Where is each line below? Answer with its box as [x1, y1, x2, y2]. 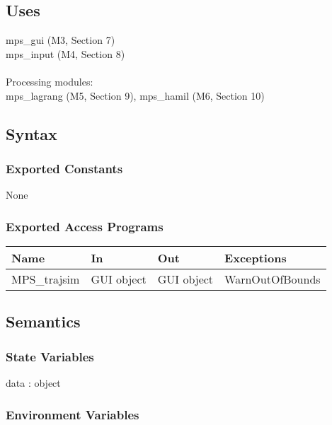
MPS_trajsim [11, 270, 80, 287]
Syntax [6, 122, 57, 144]
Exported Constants [6, 159, 123, 177]
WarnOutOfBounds [224, 270, 321, 287]
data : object [6, 375, 61, 390]
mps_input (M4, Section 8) [6, 46, 125, 61]
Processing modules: [6, 74, 93, 88]
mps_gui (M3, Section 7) [6, 33, 115, 47]
